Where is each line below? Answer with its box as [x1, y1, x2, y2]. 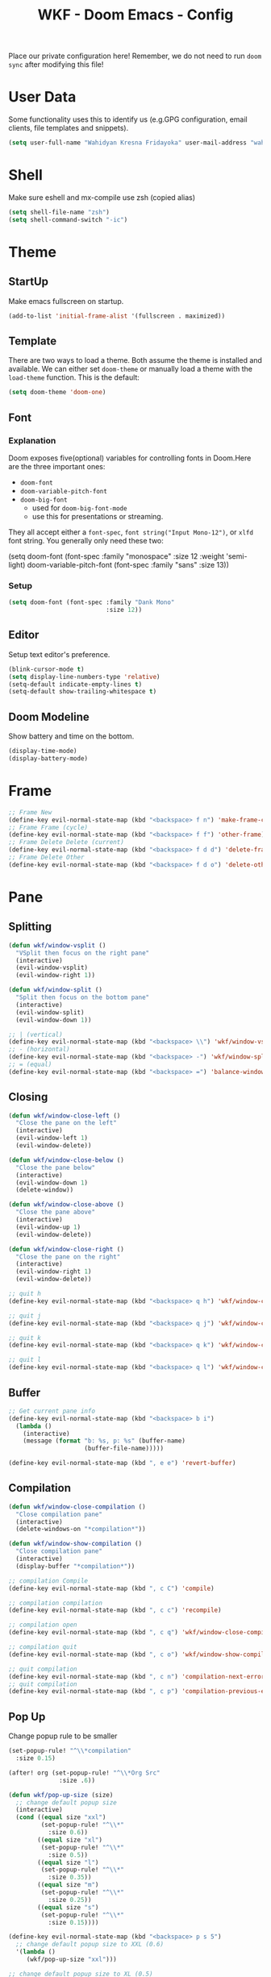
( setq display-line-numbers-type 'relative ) [8, 672, 161, 681]
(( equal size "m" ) [37, 1881, 99, 1889]
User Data [8, 88, 77, 106]
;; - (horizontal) [8, 1046, 70, 1054]
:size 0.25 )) [48, 1896, 92, 1904]
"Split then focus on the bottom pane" [15, 993, 150, 1001]
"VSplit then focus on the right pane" [15, 949, 150, 957]
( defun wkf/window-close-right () [8, 1245, 125, 1253]
